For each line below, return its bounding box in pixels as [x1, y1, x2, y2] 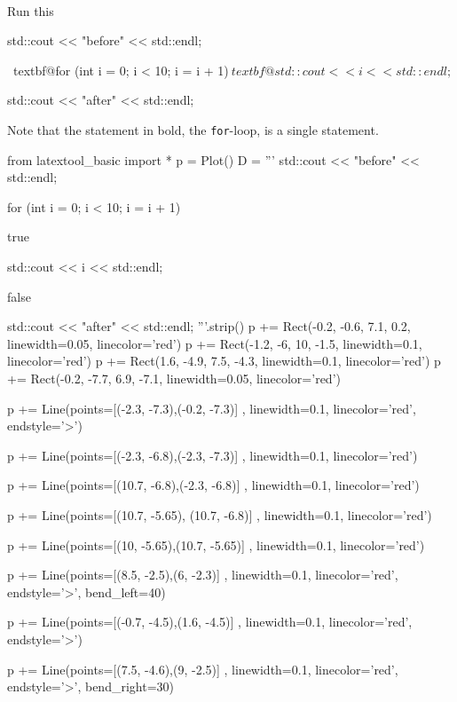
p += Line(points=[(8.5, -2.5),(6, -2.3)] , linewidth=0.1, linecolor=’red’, [7, 565, 398, 584]
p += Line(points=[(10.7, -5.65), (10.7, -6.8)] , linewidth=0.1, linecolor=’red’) [7, 505, 432, 524]
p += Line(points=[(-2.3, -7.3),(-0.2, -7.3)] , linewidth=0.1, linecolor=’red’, [7, 398, 416, 417]
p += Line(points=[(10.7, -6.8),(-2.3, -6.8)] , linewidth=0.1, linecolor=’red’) [7, 476, 420, 494]
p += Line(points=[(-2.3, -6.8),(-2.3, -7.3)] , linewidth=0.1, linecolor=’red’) [7, 446, 418, 464]
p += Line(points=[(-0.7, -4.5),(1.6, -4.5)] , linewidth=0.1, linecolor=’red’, [7, 612, 413, 631]
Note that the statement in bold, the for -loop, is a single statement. [7, 120, 379, 138]
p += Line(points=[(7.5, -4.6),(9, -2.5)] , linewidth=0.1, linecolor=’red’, [7, 659, 398, 678]
